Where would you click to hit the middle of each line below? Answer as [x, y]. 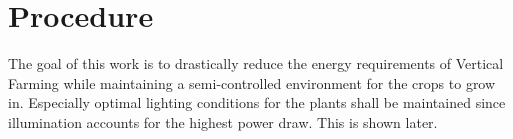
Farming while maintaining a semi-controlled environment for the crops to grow [252, 82]
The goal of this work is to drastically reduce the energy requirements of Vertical [256, 63]
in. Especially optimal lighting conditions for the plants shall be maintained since [257, 102]
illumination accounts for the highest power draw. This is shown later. [223, 121]
